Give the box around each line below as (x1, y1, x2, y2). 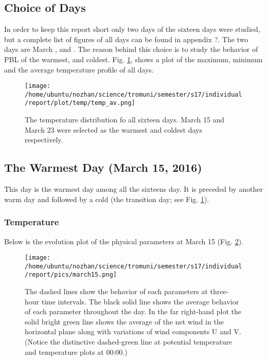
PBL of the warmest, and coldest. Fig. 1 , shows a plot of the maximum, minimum (4, 53, 263, 64)
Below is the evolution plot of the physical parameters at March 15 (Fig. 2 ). (4, 236, 244, 246)
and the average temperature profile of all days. (4, 64, 154, 75)
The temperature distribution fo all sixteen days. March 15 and (25, 114, 225, 125)
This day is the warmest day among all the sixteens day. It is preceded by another (4, 184, 263, 194)
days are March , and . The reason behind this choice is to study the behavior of (4, 44, 258, 55)
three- (210, 286, 229, 297)
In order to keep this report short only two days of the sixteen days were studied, (4, 24, 260, 34)
